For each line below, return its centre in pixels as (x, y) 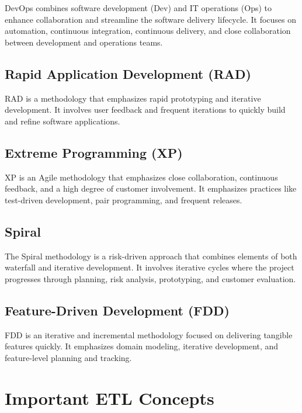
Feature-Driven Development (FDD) (117, 310)
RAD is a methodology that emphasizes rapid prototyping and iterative (133, 98)
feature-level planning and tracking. (68, 357)
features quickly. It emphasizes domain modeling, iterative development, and (142, 346)
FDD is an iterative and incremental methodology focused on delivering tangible (149, 334)
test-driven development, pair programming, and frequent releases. (124, 199)
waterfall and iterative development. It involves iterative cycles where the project (150, 267)
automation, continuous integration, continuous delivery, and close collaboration (148, 31)
